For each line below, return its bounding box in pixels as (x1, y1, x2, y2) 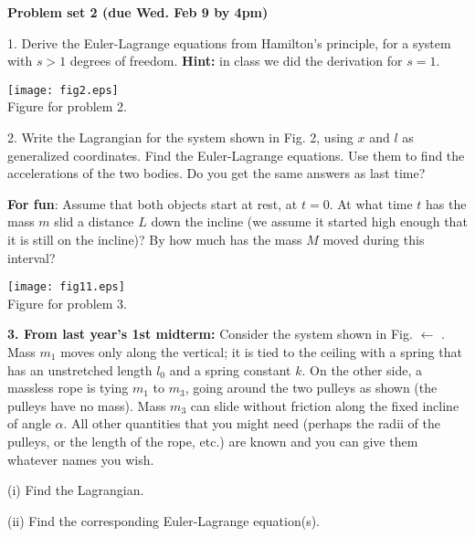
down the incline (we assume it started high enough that (151, 212, 468, 231)
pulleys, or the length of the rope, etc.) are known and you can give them (7, 432, 418, 450)
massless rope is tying (7, 378, 129, 397)
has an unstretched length (7, 360, 153, 379)
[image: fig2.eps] (7, 83, 119, 97)
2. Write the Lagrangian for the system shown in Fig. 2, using (7, 128, 354, 147)
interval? (7, 247, 56, 267)
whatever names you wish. (7, 449, 154, 469)
